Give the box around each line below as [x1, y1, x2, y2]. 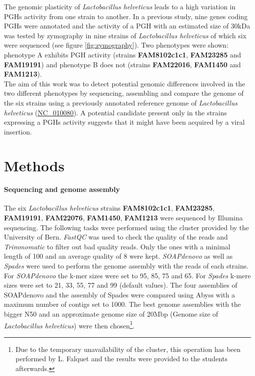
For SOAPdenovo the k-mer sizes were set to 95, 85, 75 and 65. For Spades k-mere [4, 270, 251, 280]
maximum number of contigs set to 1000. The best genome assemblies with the [4, 299, 241, 309]
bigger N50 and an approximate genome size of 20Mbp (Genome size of [4, 309, 218, 319]
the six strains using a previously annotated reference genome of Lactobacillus [4, 97, 238, 107]
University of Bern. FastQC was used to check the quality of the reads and [4, 232, 228, 242]
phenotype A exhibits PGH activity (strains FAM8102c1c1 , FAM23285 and [4, 49, 241, 59]
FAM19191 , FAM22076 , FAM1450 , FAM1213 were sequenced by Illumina [4, 213, 243, 223]
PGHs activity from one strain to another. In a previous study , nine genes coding [4, 11, 248, 21]
